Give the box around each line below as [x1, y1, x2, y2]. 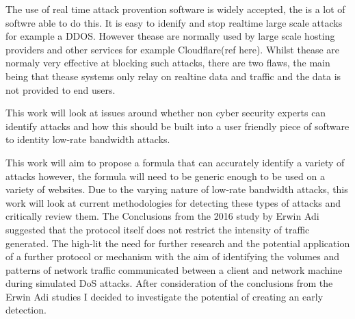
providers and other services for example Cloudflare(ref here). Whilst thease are [5, 42, 340, 56]
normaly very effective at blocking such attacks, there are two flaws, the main [5, 55, 330, 70]
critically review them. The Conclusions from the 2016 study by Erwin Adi [5, 209, 319, 223]
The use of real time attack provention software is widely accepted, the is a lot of [5, 2, 345, 16]
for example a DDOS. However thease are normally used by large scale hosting [5, 29, 335, 43]
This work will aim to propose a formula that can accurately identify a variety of [5, 155, 345, 169]
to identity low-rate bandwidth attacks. [5, 132, 170, 146]
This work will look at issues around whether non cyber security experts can [5, 105, 326, 120]
